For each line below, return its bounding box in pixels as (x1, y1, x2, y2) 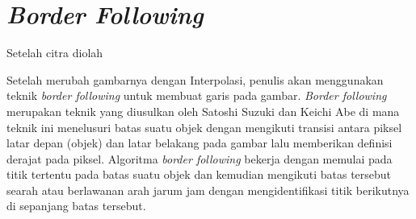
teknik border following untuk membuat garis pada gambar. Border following (6, 87, 387, 104)
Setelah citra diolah (6, 44, 103, 61)
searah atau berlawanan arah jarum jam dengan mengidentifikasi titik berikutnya (6, 181, 410, 198)
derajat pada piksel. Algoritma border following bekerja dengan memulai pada (6, 150, 393, 167)
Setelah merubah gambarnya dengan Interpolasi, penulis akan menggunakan (6, 71, 384, 88)
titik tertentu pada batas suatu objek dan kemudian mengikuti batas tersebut (6, 166, 392, 183)
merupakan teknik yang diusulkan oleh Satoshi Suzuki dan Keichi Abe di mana (6, 102, 400, 119)
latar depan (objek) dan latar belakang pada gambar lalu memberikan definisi (6, 134, 393, 151)
